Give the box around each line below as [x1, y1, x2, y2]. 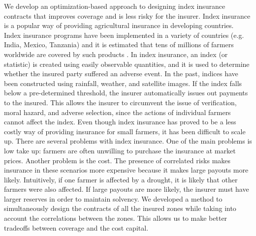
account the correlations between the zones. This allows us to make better [4, 213, 227, 223]
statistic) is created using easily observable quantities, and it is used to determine [4, 59, 250, 69]
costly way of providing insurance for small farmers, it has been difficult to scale [4, 126, 246, 136]
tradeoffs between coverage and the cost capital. [4, 222, 149, 233]
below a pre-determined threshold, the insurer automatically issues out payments [4, 88, 248, 98]
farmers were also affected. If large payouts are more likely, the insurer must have [4, 184, 249, 194]
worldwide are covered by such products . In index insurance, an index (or [4, 49, 228, 59]
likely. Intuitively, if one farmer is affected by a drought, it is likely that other [4, 174, 238, 184]
